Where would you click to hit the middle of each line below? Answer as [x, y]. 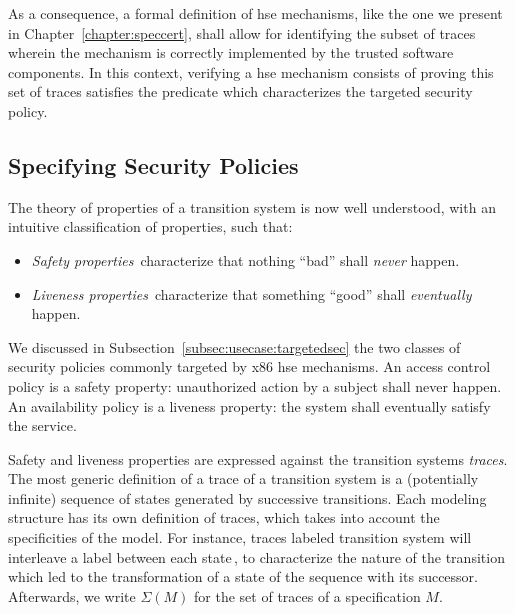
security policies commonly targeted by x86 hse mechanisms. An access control [249, 366]
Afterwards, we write [72, 595]
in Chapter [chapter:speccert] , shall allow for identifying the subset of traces [242, 32]
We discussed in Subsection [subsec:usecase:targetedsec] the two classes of [234, 346]
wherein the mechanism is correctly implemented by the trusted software [231, 52]
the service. [42, 425]
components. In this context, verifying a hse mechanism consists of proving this [251, 71]
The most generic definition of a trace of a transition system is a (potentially [243, 478]
